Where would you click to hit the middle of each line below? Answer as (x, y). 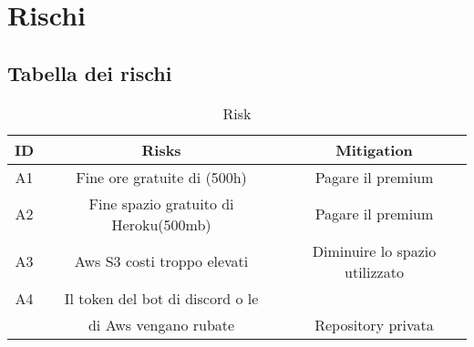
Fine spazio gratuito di (161, 203)
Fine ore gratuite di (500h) (161, 177)
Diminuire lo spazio (374, 250)
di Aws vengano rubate (161, 324)
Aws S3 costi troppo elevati (161, 261)
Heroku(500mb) (161, 224)
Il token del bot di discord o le (161, 298)
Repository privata (374, 324)
